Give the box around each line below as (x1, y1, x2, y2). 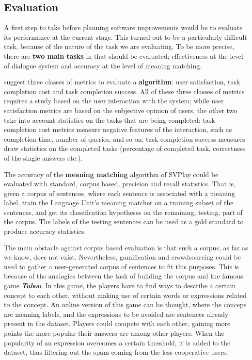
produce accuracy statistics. (4, 226, 86, 236)
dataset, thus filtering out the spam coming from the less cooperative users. (4, 347, 228, 357)
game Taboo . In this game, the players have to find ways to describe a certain (4, 280, 236, 291)
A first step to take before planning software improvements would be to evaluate (4, 22, 243, 33)
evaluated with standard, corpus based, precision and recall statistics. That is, (4, 179, 236, 189)
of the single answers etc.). (4, 152, 83, 163)
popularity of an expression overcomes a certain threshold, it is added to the (4, 337, 231, 347)
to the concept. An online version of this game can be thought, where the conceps (4, 299, 247, 310)
